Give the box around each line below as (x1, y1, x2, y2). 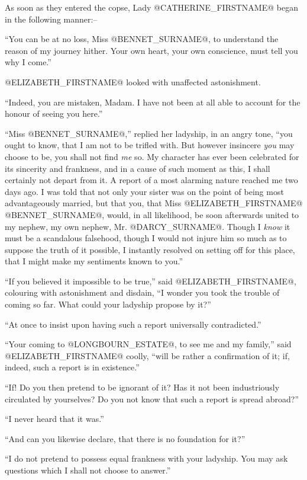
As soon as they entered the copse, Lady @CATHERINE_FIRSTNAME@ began (5, 1, 298, 13)
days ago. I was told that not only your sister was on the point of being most (5, 185, 284, 197)
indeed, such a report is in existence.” (5, 361, 140, 373)
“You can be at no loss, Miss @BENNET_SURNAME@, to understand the (5, 33, 279, 45)
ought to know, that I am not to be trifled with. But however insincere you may (5, 139, 295, 151)
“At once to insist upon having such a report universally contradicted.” (5, 318, 261, 330)
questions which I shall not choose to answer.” (5, 464, 171, 476)
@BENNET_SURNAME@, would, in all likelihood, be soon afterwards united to (5, 208, 299, 220)
